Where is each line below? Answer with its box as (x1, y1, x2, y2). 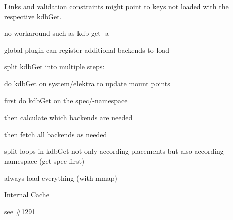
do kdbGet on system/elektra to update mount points (4, 78, 170, 88)
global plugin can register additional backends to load (4, 44, 170, 55)
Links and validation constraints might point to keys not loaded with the (4, 1, 229, 11)
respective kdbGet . (4, 11, 62, 21)
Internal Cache (4, 189, 49, 200)
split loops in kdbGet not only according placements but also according (4, 146, 224, 156)
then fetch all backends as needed (4, 129, 107, 139)
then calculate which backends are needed (4, 112, 133, 123)
